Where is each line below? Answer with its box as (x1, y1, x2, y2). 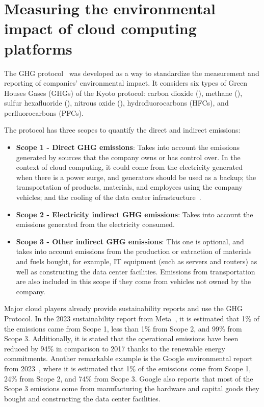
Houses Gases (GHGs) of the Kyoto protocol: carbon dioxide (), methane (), (4, 87, 243, 98)
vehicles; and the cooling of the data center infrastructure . (16, 192, 201, 202)
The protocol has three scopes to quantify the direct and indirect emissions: (4, 124, 241, 135)
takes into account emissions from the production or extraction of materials (16, 246, 252, 257)
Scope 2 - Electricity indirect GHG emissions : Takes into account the (16, 209, 253, 219)
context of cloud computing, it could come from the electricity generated (16, 162, 243, 172)
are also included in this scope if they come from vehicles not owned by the (16, 276, 251, 287)
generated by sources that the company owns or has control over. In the (16, 151, 241, 162)
